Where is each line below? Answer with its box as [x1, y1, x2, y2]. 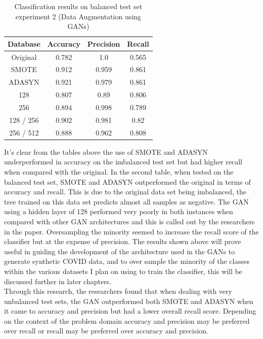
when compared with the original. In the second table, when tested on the [4, 166, 234, 177]
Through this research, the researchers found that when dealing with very [4, 286, 232, 296]
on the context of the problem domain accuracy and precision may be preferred [4, 315, 250, 326]
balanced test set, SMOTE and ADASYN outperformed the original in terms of [4, 176, 251, 187]
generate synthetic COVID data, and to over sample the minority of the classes [4, 256, 250, 266]
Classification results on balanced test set [14, 1, 143, 11]
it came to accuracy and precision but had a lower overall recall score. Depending [4, 306, 256, 316]
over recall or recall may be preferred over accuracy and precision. [4, 325, 208, 336]
